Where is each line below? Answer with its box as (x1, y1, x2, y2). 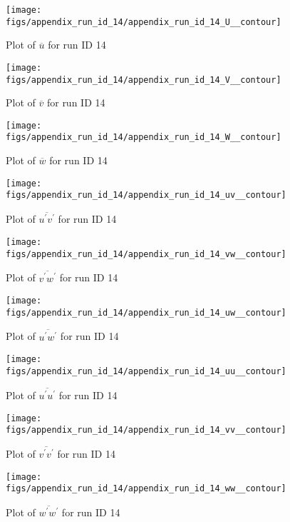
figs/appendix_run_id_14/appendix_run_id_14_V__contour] (6, 74, 281, 85)
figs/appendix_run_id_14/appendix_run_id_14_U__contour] (6, 16, 281, 27)
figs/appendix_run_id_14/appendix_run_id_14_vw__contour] (6, 249, 286, 259)
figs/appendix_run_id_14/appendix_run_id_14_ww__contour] (6, 483, 286, 494)
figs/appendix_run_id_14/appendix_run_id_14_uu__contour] (6, 366, 286, 376)
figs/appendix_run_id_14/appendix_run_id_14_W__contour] (6, 132, 281, 143)
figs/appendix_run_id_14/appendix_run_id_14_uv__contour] (6, 190, 286, 201)
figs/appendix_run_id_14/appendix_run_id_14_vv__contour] (6, 425, 286, 436)
